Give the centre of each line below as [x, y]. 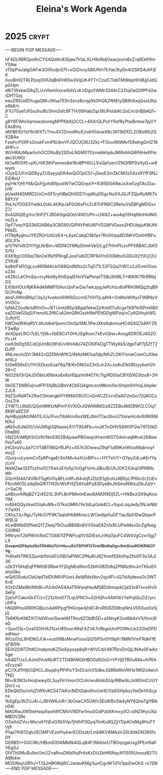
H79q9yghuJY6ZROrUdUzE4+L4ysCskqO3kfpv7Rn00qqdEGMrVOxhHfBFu [81, 235]
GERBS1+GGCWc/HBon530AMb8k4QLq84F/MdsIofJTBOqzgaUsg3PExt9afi [81, 742]
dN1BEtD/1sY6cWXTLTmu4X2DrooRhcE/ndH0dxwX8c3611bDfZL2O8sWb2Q [81, 132]
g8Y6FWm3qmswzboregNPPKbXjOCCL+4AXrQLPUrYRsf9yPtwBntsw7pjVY [81, 121]
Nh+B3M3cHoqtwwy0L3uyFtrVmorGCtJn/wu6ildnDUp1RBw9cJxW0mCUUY [81, 680]
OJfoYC [13, 318]
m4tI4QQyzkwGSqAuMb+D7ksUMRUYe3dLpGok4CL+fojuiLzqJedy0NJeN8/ [81, 504]
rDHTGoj [14, 95]
